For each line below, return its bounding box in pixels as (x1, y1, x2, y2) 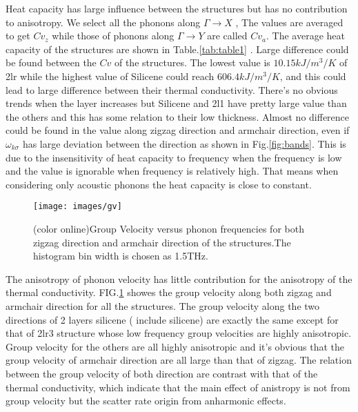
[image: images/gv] (33, 202, 122, 212)
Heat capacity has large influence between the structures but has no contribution (6, 1, 348, 15)
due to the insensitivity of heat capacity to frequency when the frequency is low (6, 150, 342, 164)
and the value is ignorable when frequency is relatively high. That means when (6, 164, 339, 178)
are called (207, 28, 248, 43)
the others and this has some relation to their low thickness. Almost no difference (6, 109, 350, 124)
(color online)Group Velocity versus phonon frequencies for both (33, 221, 304, 235)
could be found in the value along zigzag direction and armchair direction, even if (6, 123, 350, 137)
